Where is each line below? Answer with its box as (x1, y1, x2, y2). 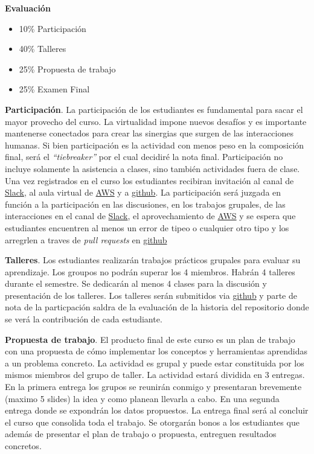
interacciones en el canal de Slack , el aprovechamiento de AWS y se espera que (5, 209, 296, 222)
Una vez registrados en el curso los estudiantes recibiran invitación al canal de (5, 174, 294, 187)
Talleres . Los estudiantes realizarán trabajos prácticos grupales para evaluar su (5, 254, 301, 266)
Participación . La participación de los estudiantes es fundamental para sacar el (5, 103, 303, 115)
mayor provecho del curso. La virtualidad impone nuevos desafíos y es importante (5, 115, 307, 127)
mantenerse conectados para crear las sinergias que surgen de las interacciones (5, 127, 293, 139)
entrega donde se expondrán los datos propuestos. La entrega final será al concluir (5, 404, 309, 417)
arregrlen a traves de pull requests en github (5, 233, 167, 246)
